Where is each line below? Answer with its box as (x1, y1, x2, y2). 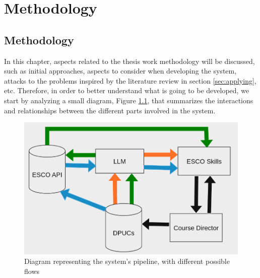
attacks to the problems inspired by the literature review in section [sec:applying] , (4, 75, 256, 86)
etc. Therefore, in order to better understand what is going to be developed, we (4, 85, 249, 96)
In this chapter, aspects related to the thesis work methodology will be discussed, (4, 55, 255, 66)
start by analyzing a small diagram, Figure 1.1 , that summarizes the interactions (4, 95, 253, 105)
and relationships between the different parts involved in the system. (4, 105, 216, 115)
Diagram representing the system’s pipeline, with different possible (24, 256, 230, 266)
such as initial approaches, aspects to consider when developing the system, (4, 65, 237, 76)
